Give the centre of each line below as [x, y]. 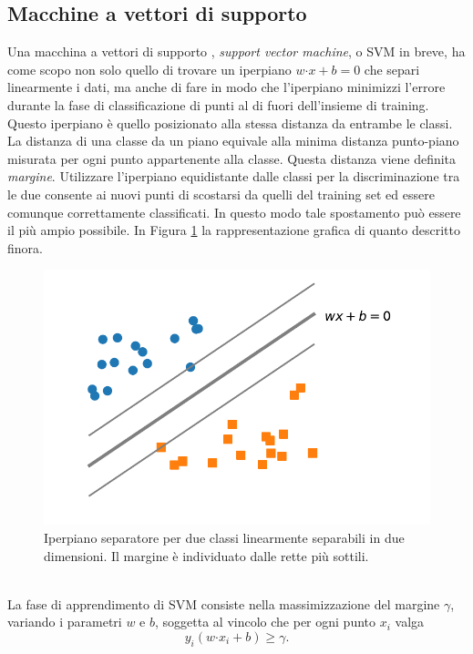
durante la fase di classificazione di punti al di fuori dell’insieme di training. [218, 104]
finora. [25, 247]
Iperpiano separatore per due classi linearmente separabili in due [224, 537]
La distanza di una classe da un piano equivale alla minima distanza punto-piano [233, 141]
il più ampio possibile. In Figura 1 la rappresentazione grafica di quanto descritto [234, 230]
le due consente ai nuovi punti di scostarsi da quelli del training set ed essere [221, 194]
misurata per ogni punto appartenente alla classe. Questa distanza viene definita [232, 158]
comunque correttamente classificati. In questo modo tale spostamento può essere [234, 212]
